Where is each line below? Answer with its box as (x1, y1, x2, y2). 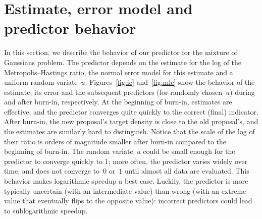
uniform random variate (4, 77, 78, 87)
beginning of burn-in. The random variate (4, 146, 133, 156)
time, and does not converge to (4, 166, 100, 176)
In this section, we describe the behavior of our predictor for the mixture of (4, 47, 237, 58)
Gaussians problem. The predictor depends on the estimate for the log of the (4, 57, 242, 67)
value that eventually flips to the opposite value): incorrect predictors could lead (4, 195, 252, 206)
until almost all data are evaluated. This (124, 166, 249, 176)
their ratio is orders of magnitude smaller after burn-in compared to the (4, 136, 227, 146)
